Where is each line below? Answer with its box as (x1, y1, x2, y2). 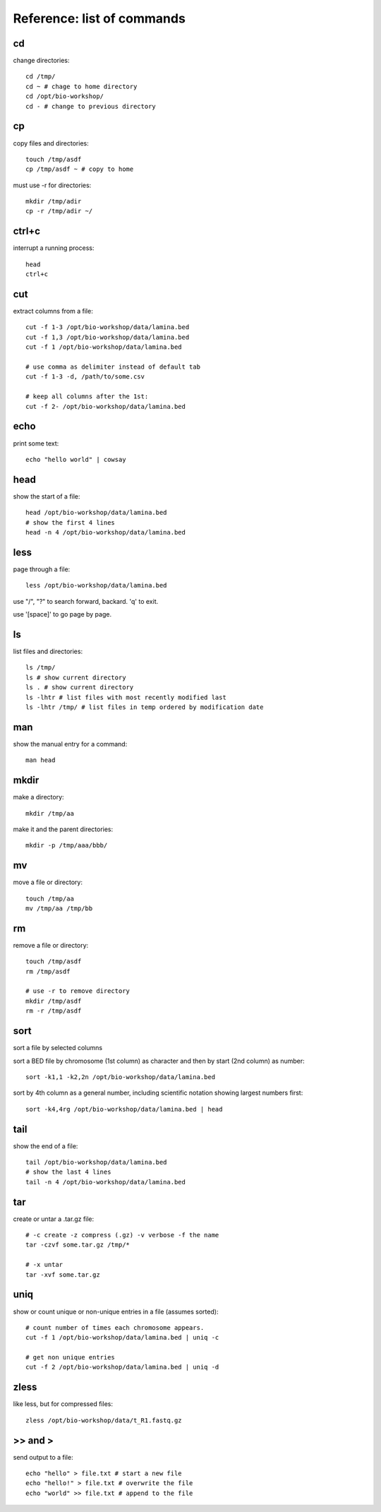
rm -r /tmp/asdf (25, 1007, 82, 1015)
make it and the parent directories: (13, 825, 114, 833)
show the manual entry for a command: (13, 739, 128, 748)
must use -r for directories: (13, 181, 92, 189)
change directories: (13, 56, 70, 65)
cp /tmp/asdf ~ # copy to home (25, 165, 134, 173)
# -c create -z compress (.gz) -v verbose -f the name (25, 1231, 219, 1239)
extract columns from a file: (13, 307, 93, 316)
